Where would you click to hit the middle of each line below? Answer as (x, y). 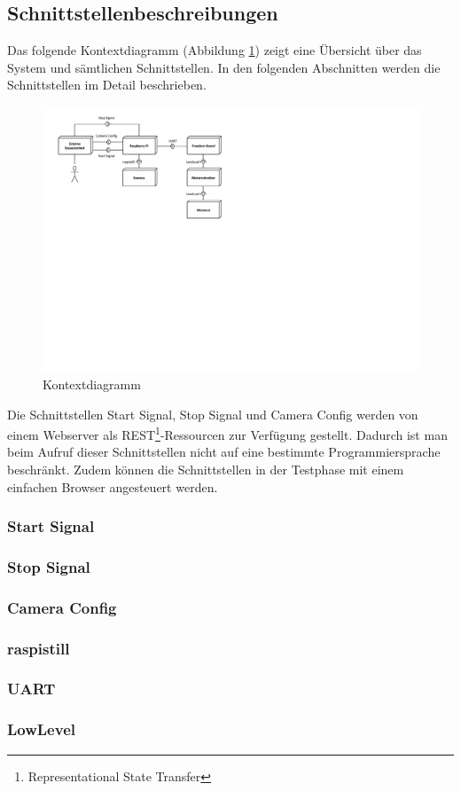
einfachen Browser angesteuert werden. (113, 486)
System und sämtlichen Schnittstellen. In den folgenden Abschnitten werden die (224, 67)
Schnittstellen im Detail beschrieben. (107, 85)
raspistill (39, 648)
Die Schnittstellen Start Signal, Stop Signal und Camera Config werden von (213, 414)
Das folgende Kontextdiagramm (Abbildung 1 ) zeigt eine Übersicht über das (215, 50)
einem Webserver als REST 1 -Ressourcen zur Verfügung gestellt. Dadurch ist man (227, 433)
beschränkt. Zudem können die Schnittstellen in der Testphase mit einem (206, 469)
